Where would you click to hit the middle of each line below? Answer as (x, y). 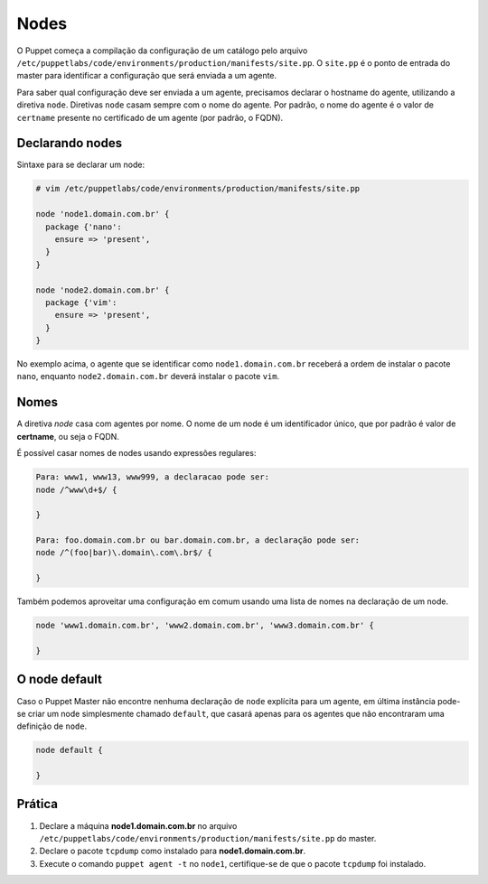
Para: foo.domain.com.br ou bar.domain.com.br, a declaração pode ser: (198, 540)
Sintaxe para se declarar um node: (80, 165)
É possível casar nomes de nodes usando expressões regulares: (136, 453)
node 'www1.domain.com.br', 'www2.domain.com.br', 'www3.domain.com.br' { (205, 626)
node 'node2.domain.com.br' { (103, 290)
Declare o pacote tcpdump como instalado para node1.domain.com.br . (173, 851)
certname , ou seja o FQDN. (68, 436)
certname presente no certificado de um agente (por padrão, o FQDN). (150, 117)
